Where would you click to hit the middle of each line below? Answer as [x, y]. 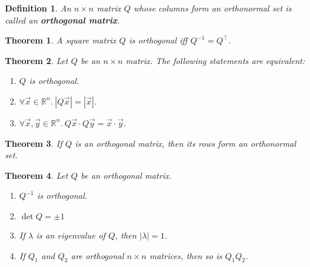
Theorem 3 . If [34, 143]
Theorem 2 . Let [37, 60]
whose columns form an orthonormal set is [213, 8]
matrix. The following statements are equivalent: [215, 60]
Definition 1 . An [38, 8]
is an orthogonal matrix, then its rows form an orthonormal [185, 143]
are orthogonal [97, 255]
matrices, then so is [186, 255]
